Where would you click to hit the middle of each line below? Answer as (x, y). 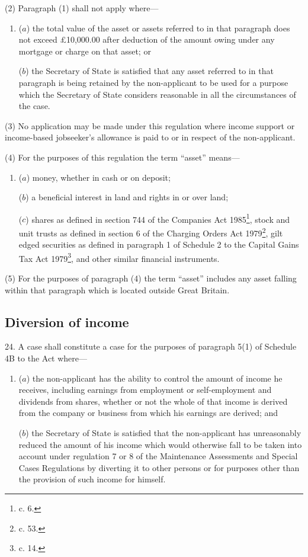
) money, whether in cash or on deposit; (98, 177)
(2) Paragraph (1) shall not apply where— (82, 8)
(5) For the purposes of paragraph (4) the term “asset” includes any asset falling (151, 278)
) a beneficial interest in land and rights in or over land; (127, 197)
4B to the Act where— (46, 358)
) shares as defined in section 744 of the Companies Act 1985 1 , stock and (158, 218)
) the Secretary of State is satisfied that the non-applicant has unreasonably (163, 433)
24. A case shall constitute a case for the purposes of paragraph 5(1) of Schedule (151, 346)
